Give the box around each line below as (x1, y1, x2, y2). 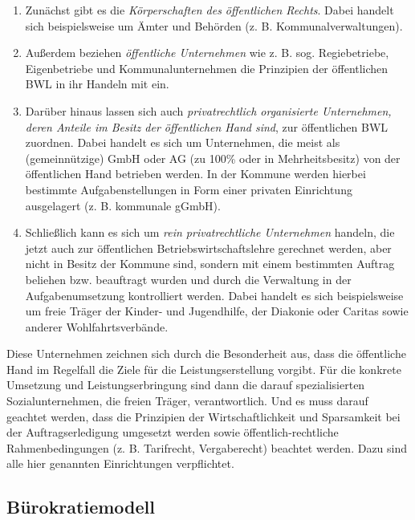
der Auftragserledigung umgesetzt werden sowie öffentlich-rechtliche (6, 424, 339, 441)
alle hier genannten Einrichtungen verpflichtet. (6, 455, 234, 472)
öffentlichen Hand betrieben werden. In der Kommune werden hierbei (25, 165, 366, 182)
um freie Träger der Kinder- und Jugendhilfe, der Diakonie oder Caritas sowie (25, 303, 409, 319)
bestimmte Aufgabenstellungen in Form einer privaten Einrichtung (25, 181, 352, 197)
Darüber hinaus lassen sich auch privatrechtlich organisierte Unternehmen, (25, 102, 392, 119)
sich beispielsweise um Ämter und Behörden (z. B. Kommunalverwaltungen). (25, 17, 403, 34)
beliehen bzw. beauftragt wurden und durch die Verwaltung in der (25, 270, 352, 287)
